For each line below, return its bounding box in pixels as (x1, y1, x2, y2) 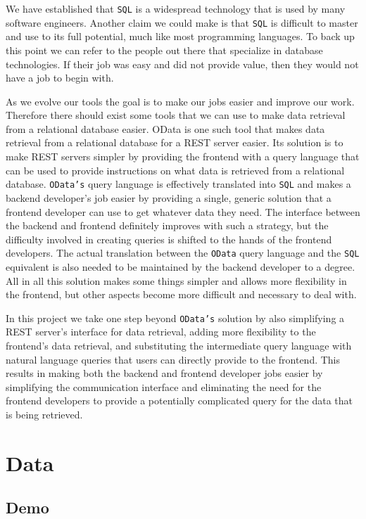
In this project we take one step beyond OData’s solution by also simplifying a (6, 310, 345, 325)
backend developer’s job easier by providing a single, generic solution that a (6, 190, 332, 205)
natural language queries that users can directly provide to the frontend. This (6, 352, 341, 366)
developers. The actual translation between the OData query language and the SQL (6, 245, 360, 260)
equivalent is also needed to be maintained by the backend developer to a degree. (6, 259, 355, 274)
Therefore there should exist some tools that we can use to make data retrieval (6, 108, 346, 122)
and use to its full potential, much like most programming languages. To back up (6, 29, 355, 44)
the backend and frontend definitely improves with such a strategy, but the (6, 218, 329, 233)
